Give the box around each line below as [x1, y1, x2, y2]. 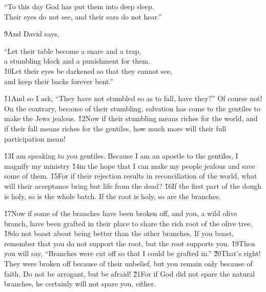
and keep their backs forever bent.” [4, 75, 113, 86]
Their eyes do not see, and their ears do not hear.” [4, 11, 162, 22]
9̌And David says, [4, 28, 59, 39]
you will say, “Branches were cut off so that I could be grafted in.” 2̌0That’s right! [4, 248, 261, 259]
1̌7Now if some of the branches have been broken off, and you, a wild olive [4, 208, 237, 219]
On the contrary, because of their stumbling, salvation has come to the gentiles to [4, 103, 260, 113]
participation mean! [4, 133, 66, 144]
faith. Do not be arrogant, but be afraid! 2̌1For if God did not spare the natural [4, 268, 255, 279]
